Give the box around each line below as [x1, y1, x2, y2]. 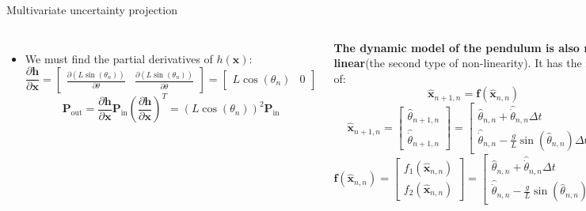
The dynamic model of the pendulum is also [333, 39, 580, 55]
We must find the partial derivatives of [25, 50, 213, 66]
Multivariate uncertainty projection [6, 2, 177, 17]
